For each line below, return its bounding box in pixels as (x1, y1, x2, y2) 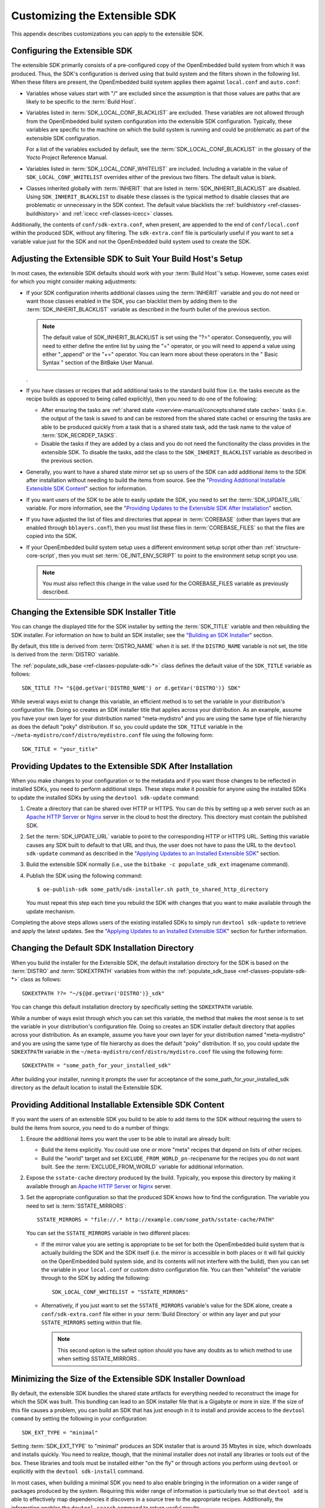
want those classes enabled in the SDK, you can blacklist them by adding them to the (26, 297, 238, 305)
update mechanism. (26, 908, 75, 915)
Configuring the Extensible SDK (11, 46, 133, 56)
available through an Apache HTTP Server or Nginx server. (26, 1182, 172, 1190)
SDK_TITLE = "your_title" (22, 746, 99, 752)
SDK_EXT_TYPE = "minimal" (22, 1429, 99, 1436)
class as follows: (20, 976, 61, 983)
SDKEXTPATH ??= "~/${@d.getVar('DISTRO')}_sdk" (22, 990, 165, 996)
